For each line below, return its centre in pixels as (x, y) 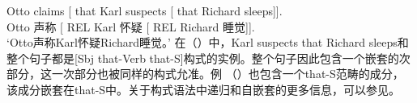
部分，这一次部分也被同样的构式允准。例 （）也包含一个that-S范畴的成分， (205, 74)
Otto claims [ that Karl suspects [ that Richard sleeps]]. (145, 10)
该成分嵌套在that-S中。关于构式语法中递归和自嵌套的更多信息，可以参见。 (204, 89)
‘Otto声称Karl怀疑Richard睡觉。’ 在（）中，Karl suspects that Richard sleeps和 (208, 42)
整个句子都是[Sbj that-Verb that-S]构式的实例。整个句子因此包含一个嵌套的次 (208, 58)
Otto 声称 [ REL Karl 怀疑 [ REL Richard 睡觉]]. (131, 26)
